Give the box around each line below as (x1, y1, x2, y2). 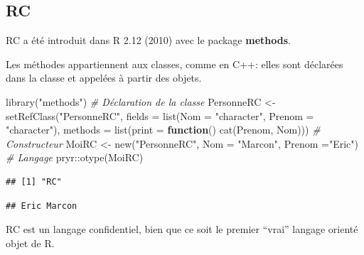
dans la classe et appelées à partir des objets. (6, 70, 202, 85)
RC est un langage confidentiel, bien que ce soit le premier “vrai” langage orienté (6, 222, 358, 237)
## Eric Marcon (6, 200, 77, 211)
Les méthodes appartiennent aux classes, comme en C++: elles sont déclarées (6, 56, 343, 71)
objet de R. (6, 235, 55, 250)
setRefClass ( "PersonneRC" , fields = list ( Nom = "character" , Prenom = (6, 108, 314, 123)
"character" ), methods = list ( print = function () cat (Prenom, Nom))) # (6, 122, 321, 137)
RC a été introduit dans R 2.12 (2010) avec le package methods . (6, 33, 291, 48)
